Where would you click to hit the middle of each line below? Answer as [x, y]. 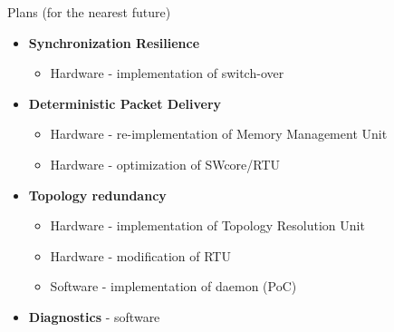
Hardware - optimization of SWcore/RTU [165, 164]
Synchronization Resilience [114, 42]
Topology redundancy [97, 195]
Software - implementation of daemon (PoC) [173, 286]
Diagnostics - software [94, 316]
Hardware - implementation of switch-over [167, 73]
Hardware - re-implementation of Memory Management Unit [219, 134]
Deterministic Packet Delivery [125, 103]
